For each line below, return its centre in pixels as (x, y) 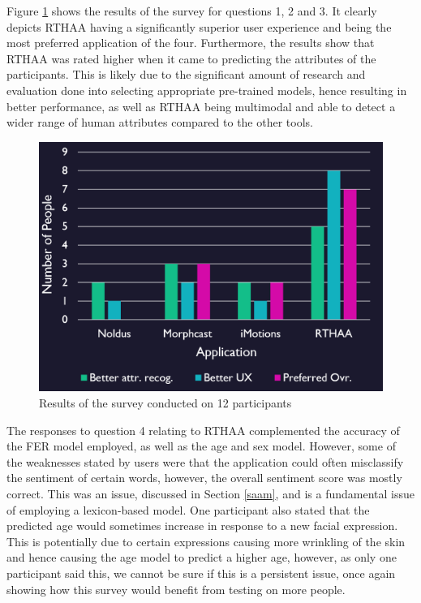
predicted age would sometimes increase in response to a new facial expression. (202, 525)
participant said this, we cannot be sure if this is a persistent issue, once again (201, 573)
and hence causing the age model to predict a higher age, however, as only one (202, 557)
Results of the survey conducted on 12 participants (165, 402)
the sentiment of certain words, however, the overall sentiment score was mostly (204, 478)
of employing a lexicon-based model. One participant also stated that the (188, 509)
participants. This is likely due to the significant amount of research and (186, 74)
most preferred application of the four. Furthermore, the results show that (191, 43)
